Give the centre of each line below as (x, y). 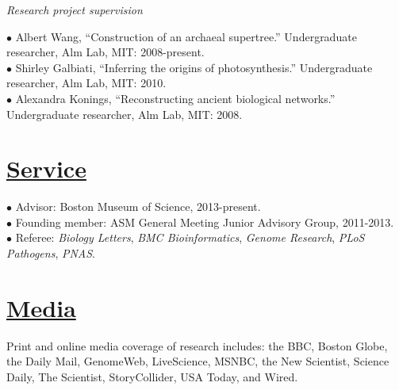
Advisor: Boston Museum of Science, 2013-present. (138, 206)
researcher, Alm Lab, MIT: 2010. (86, 83)
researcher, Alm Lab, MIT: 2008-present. (106, 52)
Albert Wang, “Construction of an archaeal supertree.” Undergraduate (186, 36)
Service (46, 168)
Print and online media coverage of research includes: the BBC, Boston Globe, (197, 345)
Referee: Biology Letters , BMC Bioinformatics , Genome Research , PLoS (190, 237)
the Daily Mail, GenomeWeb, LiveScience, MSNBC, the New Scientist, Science (198, 361)
